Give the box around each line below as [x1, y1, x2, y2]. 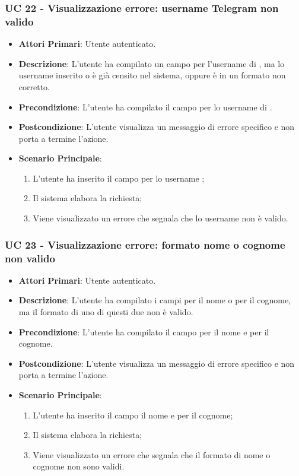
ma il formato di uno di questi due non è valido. [18, 306, 193, 318]
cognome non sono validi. [33, 460, 125, 472]
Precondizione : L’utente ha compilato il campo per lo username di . [18, 100, 272, 113]
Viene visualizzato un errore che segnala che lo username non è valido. [33, 212, 288, 224]
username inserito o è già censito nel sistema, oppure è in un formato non [18, 69, 286, 81]
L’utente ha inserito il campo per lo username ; [33, 172, 205, 184]
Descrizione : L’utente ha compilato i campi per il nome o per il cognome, [18, 294, 291, 306]
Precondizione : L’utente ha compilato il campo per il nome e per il [18, 325, 269, 338]
